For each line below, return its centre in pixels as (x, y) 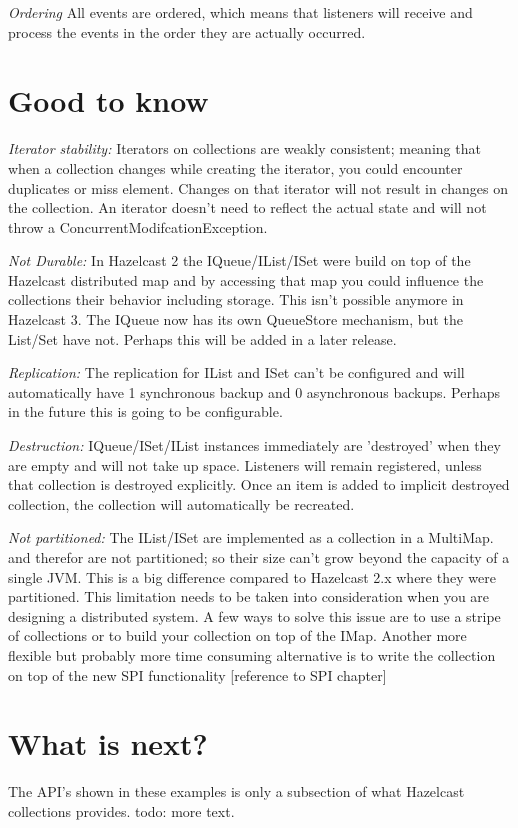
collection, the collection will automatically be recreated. (181, 503)
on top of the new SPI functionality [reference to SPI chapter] (197, 674)
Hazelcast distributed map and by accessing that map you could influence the (246, 279)
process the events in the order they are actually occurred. (187, 31)
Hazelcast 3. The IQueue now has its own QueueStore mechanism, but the (235, 319)
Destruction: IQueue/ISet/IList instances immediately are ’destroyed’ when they (254, 445)
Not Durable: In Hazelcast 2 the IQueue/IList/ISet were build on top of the (239, 260)
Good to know (108, 100)
